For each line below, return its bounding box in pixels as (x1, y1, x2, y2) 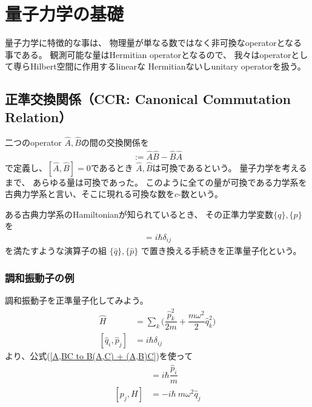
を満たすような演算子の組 (5, 244, 107, 257)
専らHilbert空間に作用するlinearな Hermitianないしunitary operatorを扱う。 (13, 60, 306, 73)
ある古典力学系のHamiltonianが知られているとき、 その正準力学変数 (5, 207, 274, 220)
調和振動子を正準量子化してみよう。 (5, 294, 148, 307)
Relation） (5, 107, 72, 126)
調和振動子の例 (5, 270, 75, 285)
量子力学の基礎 (5, 1, 124, 26)
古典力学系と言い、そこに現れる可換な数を (5, 187, 174, 200)
